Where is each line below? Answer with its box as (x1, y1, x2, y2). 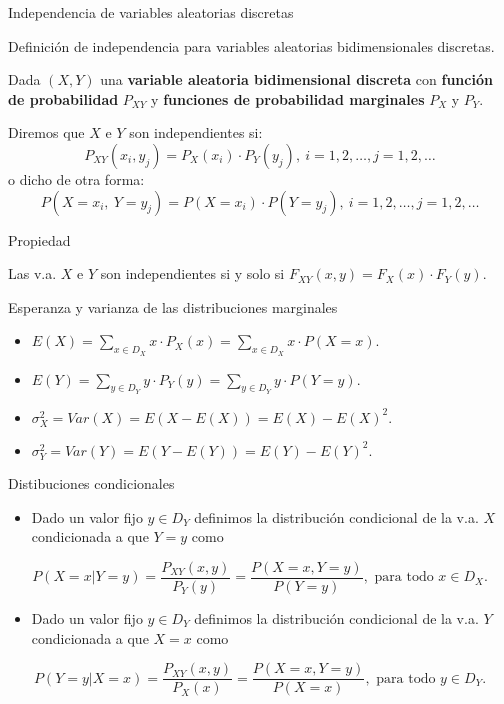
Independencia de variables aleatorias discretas (8, 2, 294, 22)
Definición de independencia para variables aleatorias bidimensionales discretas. (8, 35, 495, 56)
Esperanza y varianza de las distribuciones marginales (8, 296, 338, 317)
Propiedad (8, 229, 71, 250)
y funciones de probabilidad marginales (151, 88, 425, 109)
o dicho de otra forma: (8, 168, 145, 189)
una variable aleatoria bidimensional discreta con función (100, 69, 493, 90)
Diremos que (8, 122, 85, 143)
